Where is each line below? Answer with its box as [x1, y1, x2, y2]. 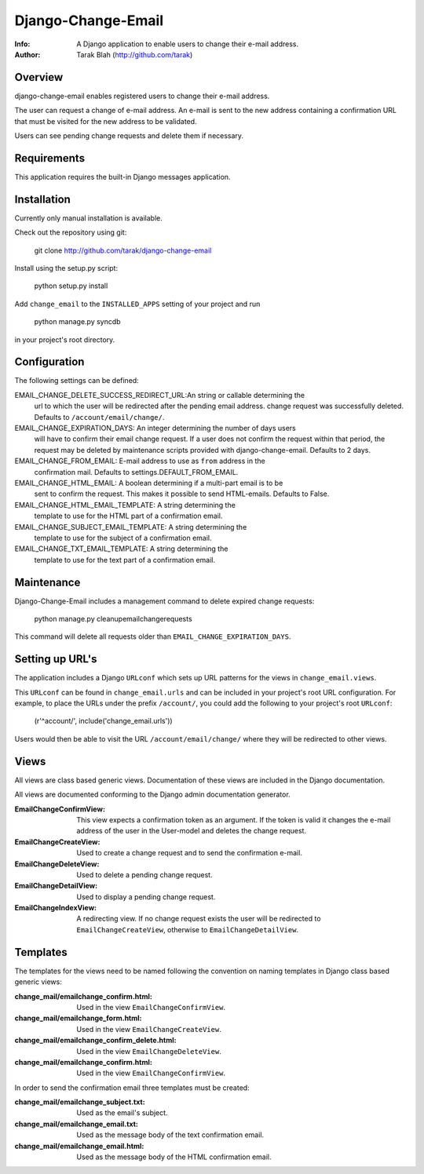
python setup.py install [34, 281, 108, 290]
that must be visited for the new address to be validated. [14, 116, 197, 126]
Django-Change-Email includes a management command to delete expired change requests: [14, 596, 315, 606]
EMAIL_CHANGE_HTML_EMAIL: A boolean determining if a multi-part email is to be [14, 478, 283, 487]
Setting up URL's [14, 652, 97, 666]
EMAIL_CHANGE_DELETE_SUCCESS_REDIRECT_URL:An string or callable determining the [14, 390, 305, 399]
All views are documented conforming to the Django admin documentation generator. [14, 789, 291, 800]
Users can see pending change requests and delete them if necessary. [14, 131, 243, 140]
